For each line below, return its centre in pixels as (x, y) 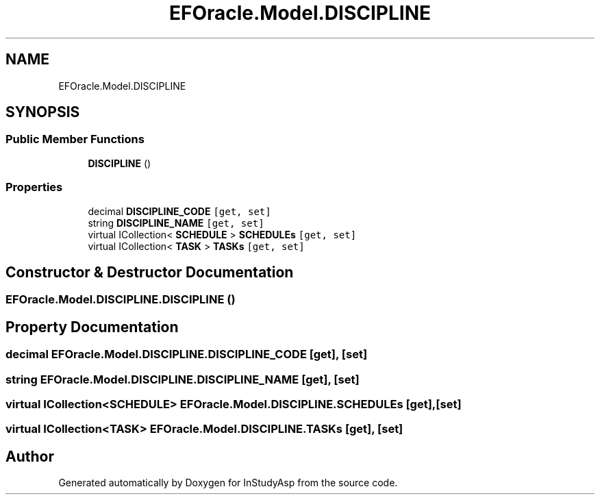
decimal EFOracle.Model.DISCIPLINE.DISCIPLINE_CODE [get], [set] (187, 354)
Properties (34, 187)
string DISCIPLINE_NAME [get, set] (176, 223)
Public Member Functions (75, 139)
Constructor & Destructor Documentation (150, 272)
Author (30, 456)
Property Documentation (92, 327)
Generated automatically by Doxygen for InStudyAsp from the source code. (228, 483)
